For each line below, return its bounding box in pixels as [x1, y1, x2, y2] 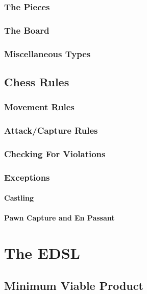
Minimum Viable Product [4, 277, 143, 293]
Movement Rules [4, 101, 75, 113]
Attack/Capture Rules [4, 124, 98, 137]
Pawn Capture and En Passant [4, 212, 115, 223]
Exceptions [4, 170, 50, 183]
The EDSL [4, 242, 80, 263]
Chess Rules [4, 73, 69, 89]
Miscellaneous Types [4, 47, 91, 60]
